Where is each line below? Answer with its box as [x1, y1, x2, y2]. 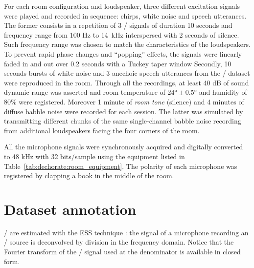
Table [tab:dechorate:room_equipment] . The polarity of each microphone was [4, 161, 237, 171]
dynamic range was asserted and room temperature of [4, 87, 165, 97]
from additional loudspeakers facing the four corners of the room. [4, 125, 200, 135]
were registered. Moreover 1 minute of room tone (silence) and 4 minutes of [19, 96, 244, 106]
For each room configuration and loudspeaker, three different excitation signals [4, 1, 240, 11]
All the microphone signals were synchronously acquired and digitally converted [4, 142, 243, 152]
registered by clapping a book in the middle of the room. [4, 170, 174, 181]
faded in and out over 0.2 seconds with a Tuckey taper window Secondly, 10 [4, 58, 231, 68]
